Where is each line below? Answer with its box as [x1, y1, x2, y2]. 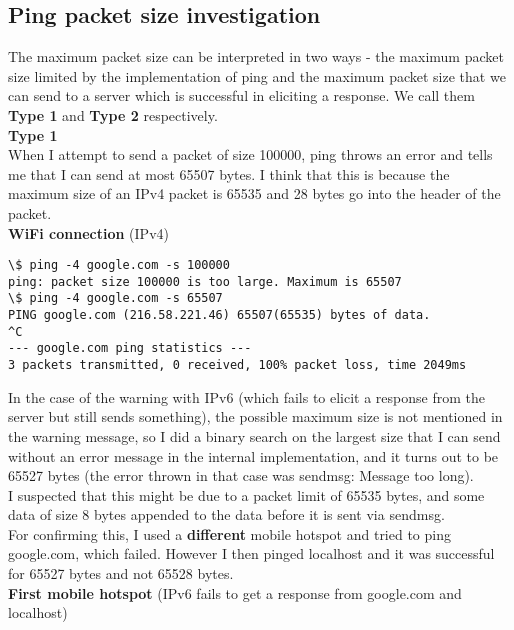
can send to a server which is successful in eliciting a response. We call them [8, 85, 475, 106]
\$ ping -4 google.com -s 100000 [8, 258, 230, 273]
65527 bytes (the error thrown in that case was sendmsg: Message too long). [8, 465, 474, 486]
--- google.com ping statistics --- [8, 341, 252, 356]
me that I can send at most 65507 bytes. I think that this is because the [8, 163, 450, 184]
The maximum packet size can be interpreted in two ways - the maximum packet [8, 46, 504, 67]
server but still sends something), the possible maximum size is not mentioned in [8, 406, 503, 427]
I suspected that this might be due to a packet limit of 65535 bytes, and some [8, 484, 485, 505]
